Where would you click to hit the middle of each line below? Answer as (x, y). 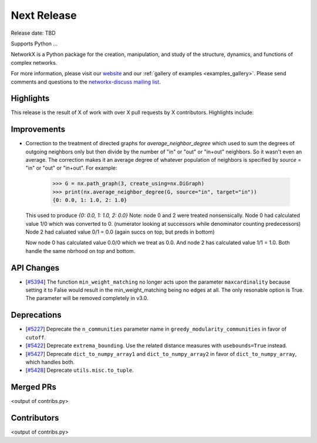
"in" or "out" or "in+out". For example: (71, 168)
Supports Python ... (34, 44)
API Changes (35, 268)
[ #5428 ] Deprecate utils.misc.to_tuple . (80, 370)
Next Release (44, 15)
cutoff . (36, 337)
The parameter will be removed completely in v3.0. (87, 298)
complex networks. (34, 62)
